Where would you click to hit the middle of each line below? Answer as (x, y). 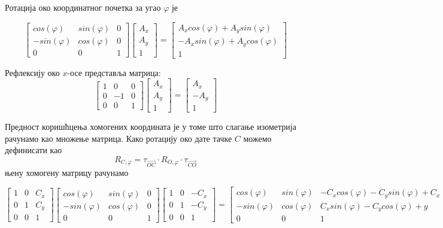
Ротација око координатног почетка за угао (83, 7)
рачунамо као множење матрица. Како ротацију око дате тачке (119, 138)
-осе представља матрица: (114, 72)
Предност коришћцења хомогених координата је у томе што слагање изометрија (151, 127)
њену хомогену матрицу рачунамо (67, 172)
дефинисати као (34, 150)
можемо (257, 138)
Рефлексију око (32, 72)
